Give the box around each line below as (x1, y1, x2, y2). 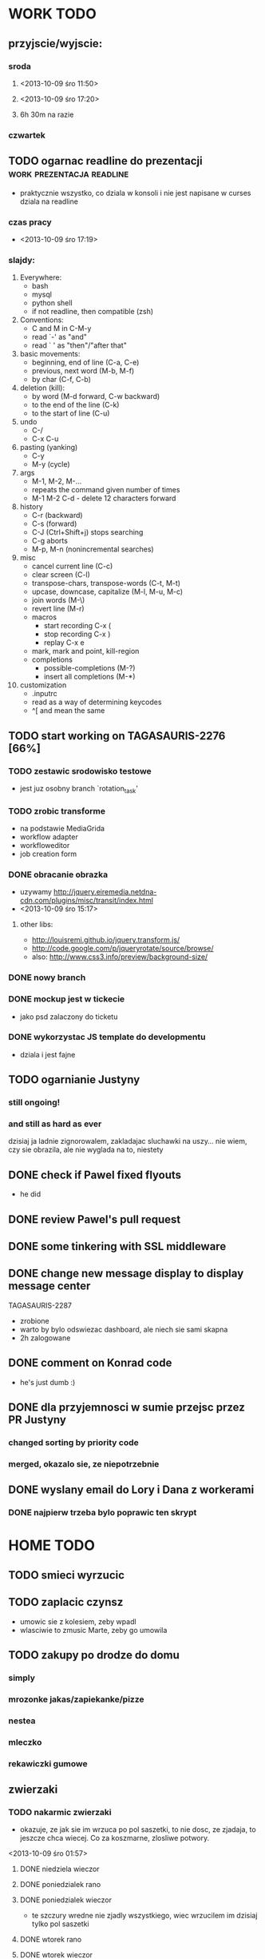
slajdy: (8, 254, 36, 265)
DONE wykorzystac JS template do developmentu (8, 1032, 206, 1043)
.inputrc (31, 689, 57, 699)
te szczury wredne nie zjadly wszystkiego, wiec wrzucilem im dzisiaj (31, 1911, 258, 1921)
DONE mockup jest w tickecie (8, 993, 125, 1005)
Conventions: (19, 315, 64, 325)
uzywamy (19, 887, 52, 897)
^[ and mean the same (31, 706, 105, 715)
